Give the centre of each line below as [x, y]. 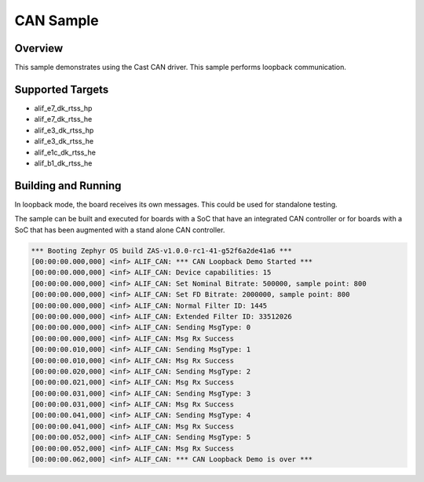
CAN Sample [57, 20]
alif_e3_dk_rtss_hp [64, 130]
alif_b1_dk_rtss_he [63, 163]
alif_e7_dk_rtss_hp [63, 108]
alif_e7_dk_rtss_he [63, 119]
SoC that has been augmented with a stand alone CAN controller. [120, 230]
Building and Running [68, 186]
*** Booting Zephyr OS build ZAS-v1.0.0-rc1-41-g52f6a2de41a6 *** [161, 250]
